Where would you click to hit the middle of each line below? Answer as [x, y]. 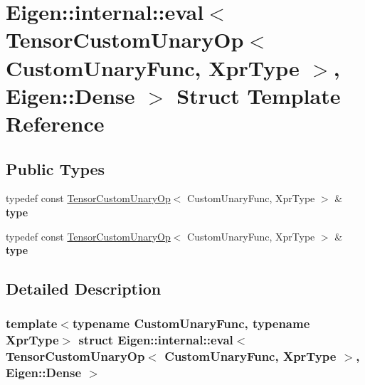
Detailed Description [84, 289]
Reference [55, 123]
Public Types [55, 168]
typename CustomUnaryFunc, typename [191, 323]
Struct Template [259, 95]
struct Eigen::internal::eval [156, 340]
